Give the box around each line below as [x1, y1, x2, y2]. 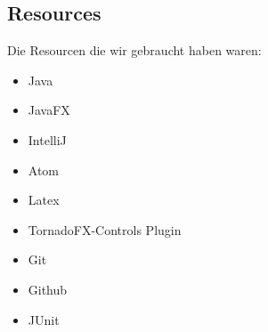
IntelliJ [28, 130, 67, 149]
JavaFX [28, 101, 70, 119]
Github [28, 279, 68, 298]
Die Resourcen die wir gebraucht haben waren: [7, 41, 262, 60]
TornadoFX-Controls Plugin [28, 220, 182, 239]
